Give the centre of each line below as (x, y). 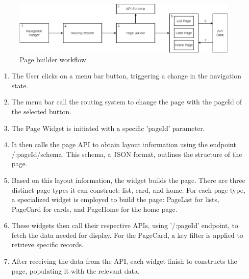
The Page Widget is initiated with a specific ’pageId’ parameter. (108, 128)
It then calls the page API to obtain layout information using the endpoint (124, 144)
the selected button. (41, 111)
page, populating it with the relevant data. (75, 270)
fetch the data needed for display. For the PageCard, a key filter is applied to (127, 235)
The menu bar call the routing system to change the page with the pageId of (127, 102)
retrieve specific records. (48, 244)
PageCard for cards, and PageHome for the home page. (94, 209)
